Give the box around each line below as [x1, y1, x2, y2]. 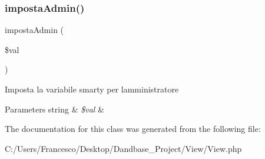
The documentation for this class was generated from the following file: [5, 122, 261, 135]
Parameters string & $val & [5, 102, 104, 115]
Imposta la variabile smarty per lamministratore [5, 83, 179, 95]
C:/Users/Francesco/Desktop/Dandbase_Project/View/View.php [5, 142, 242, 154]
